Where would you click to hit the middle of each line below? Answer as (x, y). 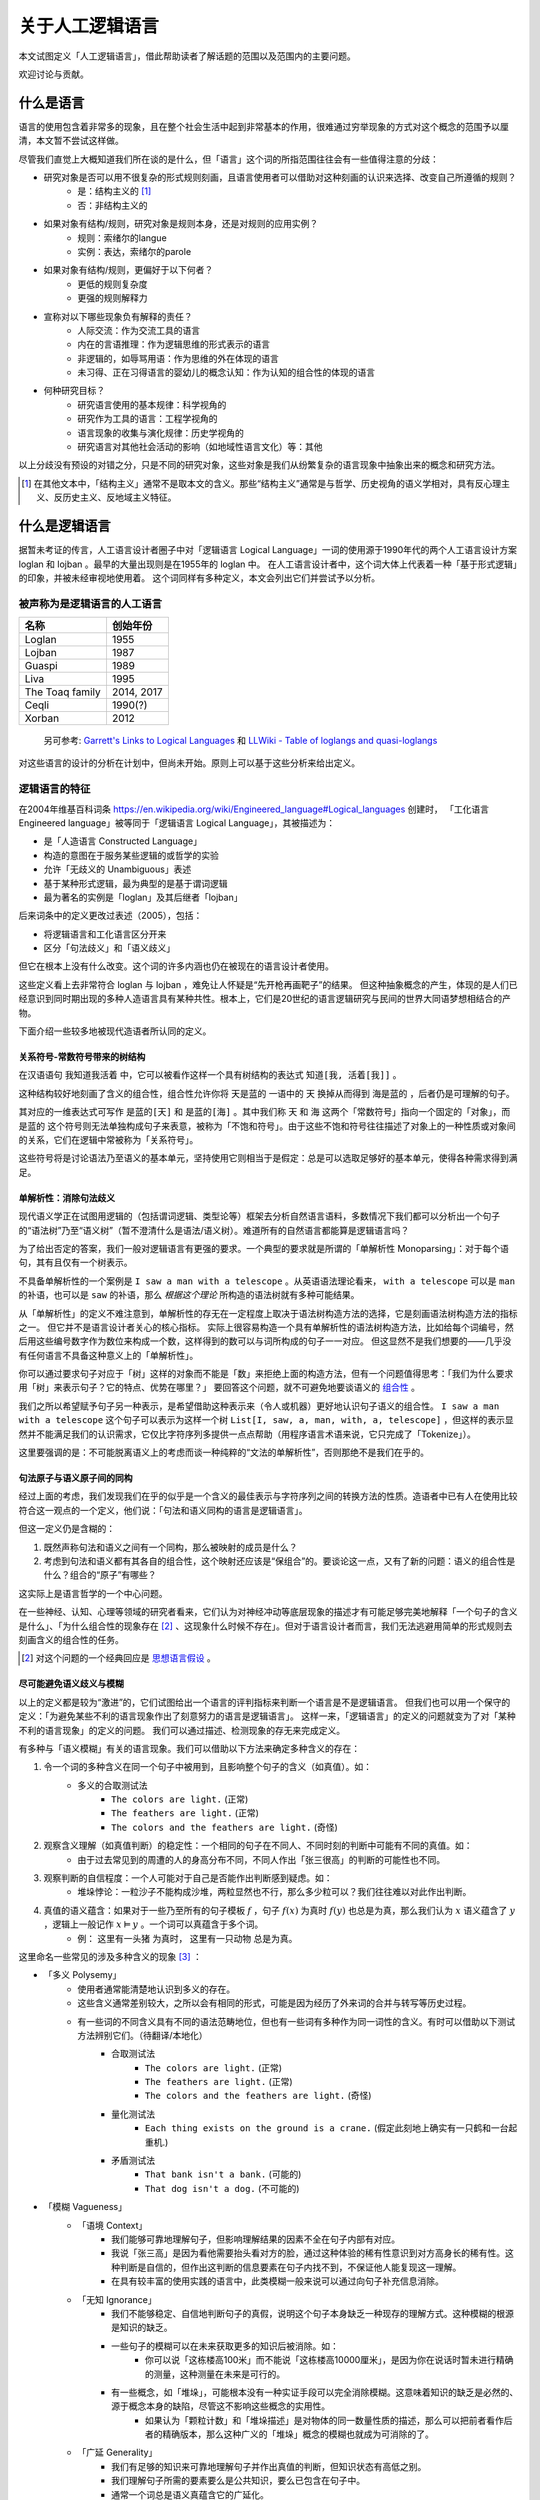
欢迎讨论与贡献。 (53, 74)
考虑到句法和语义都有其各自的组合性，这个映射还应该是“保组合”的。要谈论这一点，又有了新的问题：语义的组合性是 (279, 1561)
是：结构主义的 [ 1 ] (114, 191)
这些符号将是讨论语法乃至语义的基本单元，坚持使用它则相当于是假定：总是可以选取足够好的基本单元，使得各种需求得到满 (268, 1158)
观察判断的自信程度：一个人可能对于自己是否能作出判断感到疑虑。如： (188, 1878)
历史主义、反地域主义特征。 (119, 497)
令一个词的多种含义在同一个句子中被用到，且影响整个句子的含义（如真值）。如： (207, 1767)
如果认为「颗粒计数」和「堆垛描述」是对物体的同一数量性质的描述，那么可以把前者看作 (324, 2420)
